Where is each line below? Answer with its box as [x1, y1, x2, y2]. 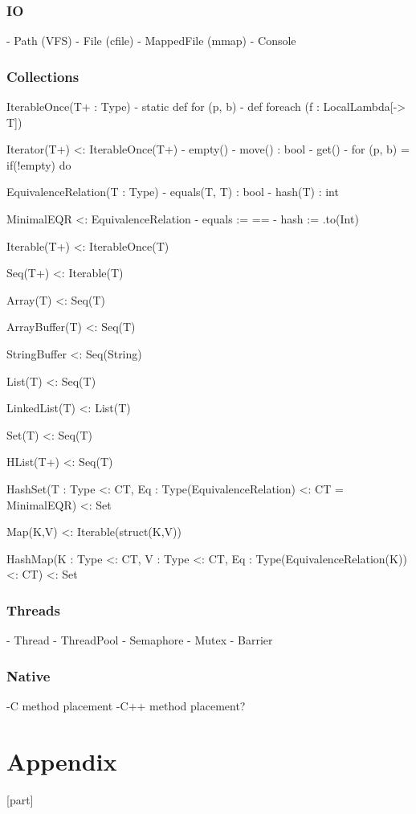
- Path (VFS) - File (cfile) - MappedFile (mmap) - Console [6, 32, 296, 49]
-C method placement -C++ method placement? [6, 697, 246, 714]
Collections [6, 66, 80, 86]
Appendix [6, 744, 117, 777]
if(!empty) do [6, 156, 71, 173]
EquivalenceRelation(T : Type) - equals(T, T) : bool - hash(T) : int [6, 183, 339, 200]
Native [6, 665, 51, 685]
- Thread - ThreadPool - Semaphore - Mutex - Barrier [6, 632, 273, 648]
